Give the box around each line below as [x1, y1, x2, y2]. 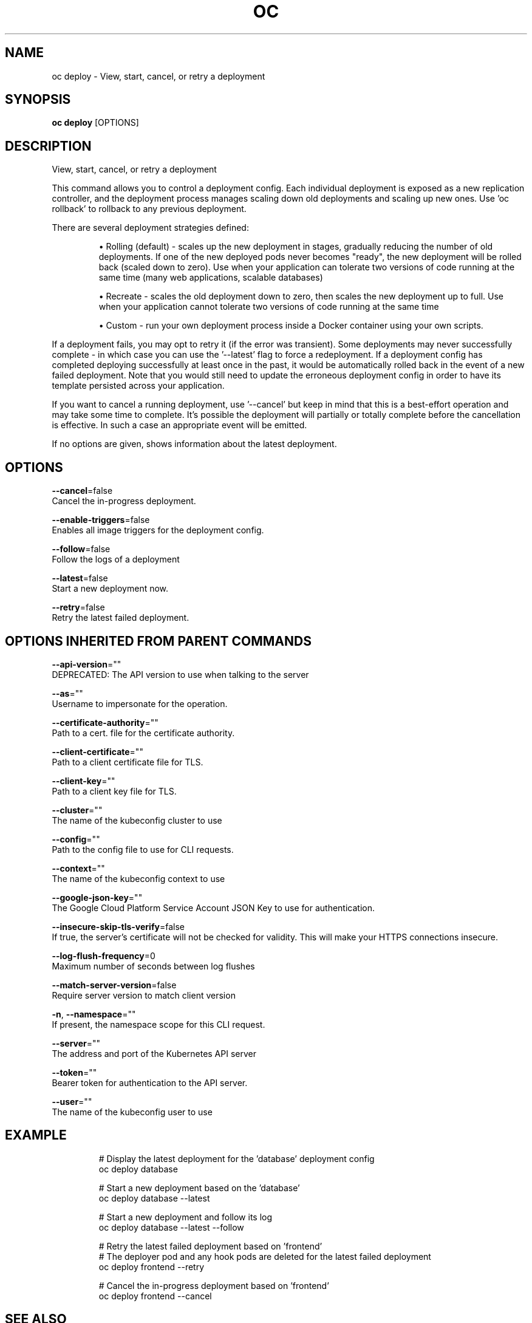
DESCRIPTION [5, 138, 92, 154]
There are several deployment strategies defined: [52, 222, 249, 233]
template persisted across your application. [52, 380, 225, 391]
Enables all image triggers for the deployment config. [52, 525, 264, 536]
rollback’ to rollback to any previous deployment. [52, 203, 247, 214]
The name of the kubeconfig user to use [52, 1106, 213, 1117]
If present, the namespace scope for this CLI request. [52, 1019, 265, 1030]
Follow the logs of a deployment [52, 554, 180, 565]
